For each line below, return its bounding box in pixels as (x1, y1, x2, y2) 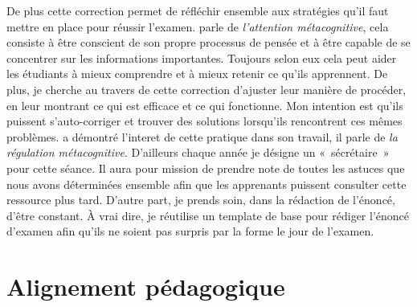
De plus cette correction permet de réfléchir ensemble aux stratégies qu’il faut (6, 2, 389, 18)
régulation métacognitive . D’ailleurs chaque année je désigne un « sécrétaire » (6, 144, 390, 161)
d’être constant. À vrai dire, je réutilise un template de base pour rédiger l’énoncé (6, 207, 410, 223)
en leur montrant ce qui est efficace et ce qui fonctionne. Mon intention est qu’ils (6, 96, 403, 113)
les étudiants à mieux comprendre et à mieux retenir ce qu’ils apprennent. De (6, 65, 388, 82)
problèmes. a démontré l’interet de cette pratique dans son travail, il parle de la (6, 128, 398, 145)
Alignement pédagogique (6, 270, 285, 303)
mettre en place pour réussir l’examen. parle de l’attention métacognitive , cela (6, 18, 389, 35)
